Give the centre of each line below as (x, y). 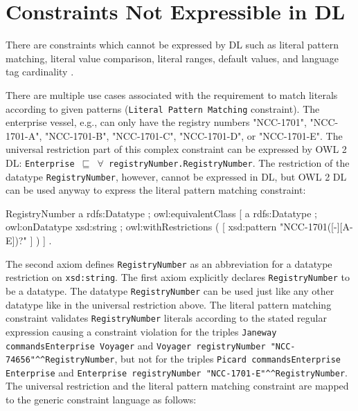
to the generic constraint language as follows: (101, 400)
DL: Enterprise (40, 162)
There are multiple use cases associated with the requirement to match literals (172, 94)
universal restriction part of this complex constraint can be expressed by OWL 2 (176, 149)
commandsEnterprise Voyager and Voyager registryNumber (136, 345)
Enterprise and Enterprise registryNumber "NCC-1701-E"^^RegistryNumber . (177, 372)
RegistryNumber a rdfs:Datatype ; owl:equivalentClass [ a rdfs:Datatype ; (161, 213)
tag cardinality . (40, 72)
